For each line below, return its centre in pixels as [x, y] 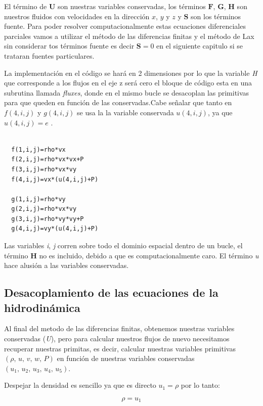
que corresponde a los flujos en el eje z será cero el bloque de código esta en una [128, 83]
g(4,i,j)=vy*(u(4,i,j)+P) [55, 229]
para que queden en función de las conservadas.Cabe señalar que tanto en [118, 102]
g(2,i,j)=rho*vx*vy [44, 209]
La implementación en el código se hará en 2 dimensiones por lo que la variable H [131, 73]
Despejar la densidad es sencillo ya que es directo [80, 385]
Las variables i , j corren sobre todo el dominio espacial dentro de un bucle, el [123, 245]
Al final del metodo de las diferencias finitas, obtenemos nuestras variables [119, 328]
